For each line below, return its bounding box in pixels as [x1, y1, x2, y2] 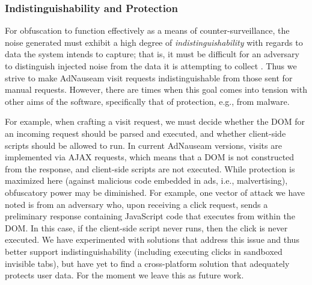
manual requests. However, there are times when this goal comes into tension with [5, 83, 307, 96]
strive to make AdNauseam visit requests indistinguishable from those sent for [5, 71, 293, 84]
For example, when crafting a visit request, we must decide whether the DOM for [5, 115, 305, 128]
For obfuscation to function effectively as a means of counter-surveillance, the [5, 24, 290, 37]
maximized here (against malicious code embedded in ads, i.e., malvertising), [5, 174, 288, 187]
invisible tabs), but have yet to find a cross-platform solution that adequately [5, 257, 290, 269]
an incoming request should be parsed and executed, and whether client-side [5, 127, 286, 139]
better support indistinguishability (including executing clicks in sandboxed [5, 245, 283, 257]
